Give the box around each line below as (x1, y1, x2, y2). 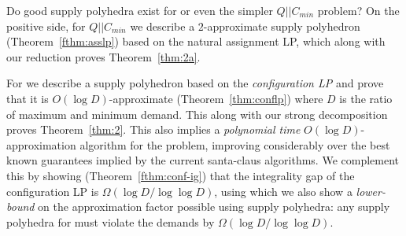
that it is (6, 90, 49, 106)
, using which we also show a (214, 183, 352, 199)
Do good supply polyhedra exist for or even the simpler (6, 2, 273, 18)
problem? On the (317, 2, 400, 18)
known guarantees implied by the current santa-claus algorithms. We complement (6, 152, 399, 168)
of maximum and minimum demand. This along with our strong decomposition (6, 105, 388, 122)
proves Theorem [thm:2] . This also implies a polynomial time (6, 121, 301, 138)
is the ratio (339, 90, 393, 106)
